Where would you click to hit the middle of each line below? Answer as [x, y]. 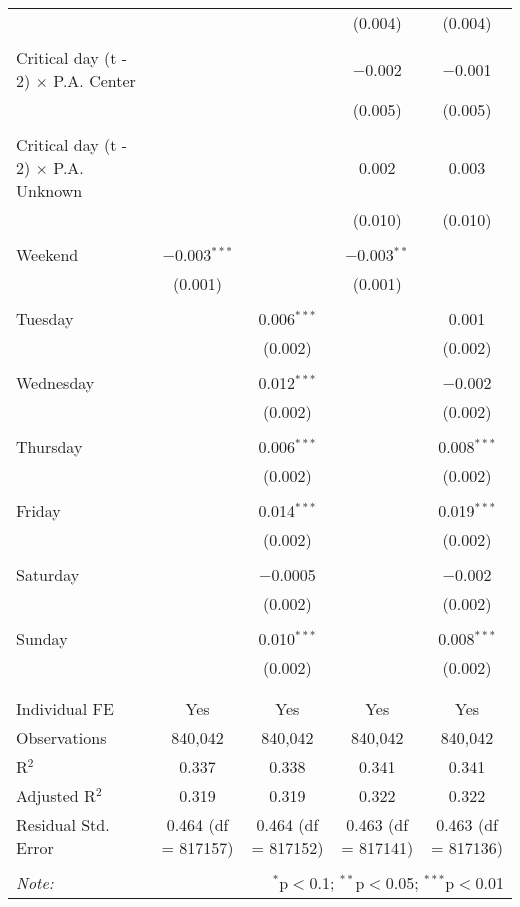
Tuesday [45, 318]
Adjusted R [56, 795]
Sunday [42, 638]
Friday [38, 510]
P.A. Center [94, 80]
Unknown [49, 190]
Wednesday [55, 382]
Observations [61, 737]
